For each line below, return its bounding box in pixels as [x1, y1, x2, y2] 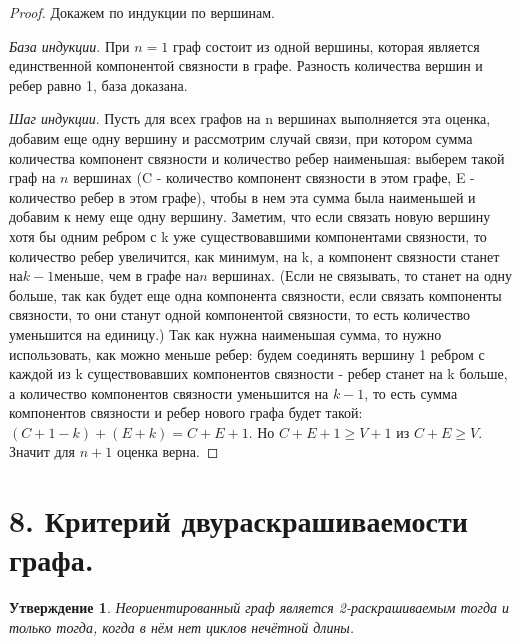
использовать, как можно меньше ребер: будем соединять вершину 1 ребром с [9, 343, 485, 364]
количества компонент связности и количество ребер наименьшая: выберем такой [9, 147, 505, 168]
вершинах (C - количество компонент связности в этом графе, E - [73, 167, 475, 188]
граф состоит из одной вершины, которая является [172, 35, 480, 56]
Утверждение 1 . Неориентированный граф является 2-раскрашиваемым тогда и [9, 597, 510, 618]
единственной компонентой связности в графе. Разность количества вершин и [9, 55, 483, 76]
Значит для [9, 441, 76, 462]
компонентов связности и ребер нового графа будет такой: [9, 402, 363, 423]
